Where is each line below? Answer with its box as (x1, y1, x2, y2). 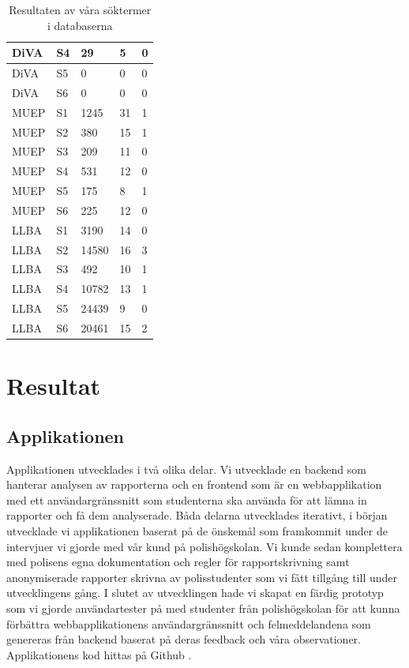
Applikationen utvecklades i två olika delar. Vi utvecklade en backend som (6, 460, 366, 477)
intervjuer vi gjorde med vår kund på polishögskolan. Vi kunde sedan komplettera (6, 538, 403, 554)
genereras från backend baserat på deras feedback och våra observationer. (6, 631, 361, 647)
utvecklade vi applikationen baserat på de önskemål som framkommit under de (6, 523, 388, 539)
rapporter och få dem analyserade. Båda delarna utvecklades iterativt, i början (6, 507, 388, 524)
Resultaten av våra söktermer (9, 2, 152, 17)
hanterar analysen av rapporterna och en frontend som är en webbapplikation (6, 476, 382, 493)
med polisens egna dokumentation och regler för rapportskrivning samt (6, 554, 350, 570)
